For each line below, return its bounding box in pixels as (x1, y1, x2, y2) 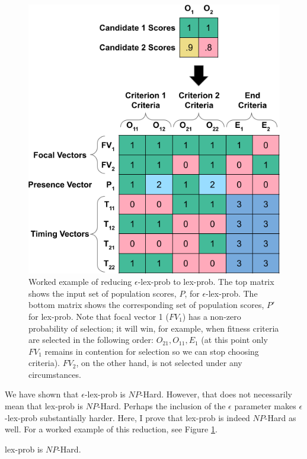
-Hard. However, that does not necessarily (140, 388, 292, 400)
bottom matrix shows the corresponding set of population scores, (28, 298, 264, 311)
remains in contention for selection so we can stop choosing (44, 345, 259, 357)
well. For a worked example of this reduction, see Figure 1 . (5, 423, 218, 435)
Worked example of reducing (28, 275, 132, 288)
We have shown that (5, 388, 79, 400)
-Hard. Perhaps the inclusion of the (97, 400, 226, 412)
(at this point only (201, 333, 268, 346)
